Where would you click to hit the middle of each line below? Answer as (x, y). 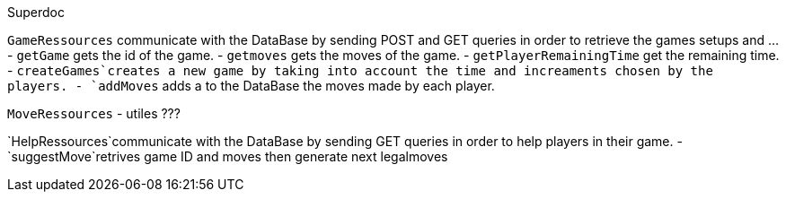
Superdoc (36, 12)
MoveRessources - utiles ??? (94, 113)
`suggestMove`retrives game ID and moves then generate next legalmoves (228, 156)
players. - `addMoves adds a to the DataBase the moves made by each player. (251, 86)
